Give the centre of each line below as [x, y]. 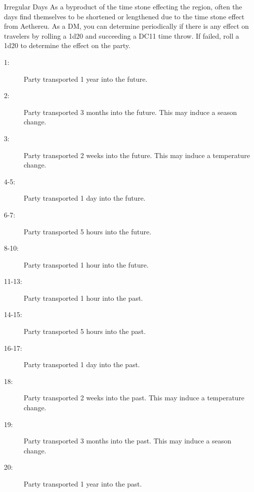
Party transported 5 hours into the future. [88, 231]
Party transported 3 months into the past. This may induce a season [127, 441]
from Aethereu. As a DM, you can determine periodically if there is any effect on [127, 26]
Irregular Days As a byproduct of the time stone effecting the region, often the [123, 6]
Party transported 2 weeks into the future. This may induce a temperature [137, 155]
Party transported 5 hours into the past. [85, 331]
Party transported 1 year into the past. [83, 484]
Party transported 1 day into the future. [85, 198]
